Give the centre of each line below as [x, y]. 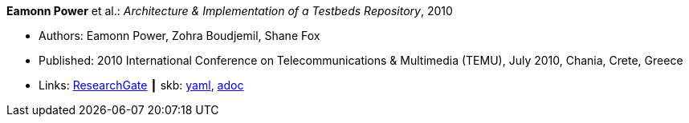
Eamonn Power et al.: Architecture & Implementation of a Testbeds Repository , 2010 [230, 11]
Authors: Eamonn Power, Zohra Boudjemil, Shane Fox [179, 36]
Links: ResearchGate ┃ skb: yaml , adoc [141, 85]
